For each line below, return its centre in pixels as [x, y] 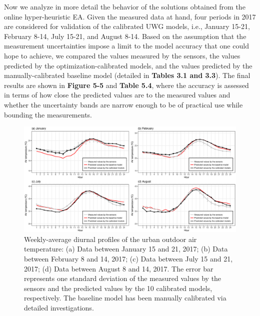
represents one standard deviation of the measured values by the [123, 278]
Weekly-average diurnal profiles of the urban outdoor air [110, 239]
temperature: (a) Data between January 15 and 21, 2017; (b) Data [126, 249]
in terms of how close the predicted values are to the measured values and [117, 95]
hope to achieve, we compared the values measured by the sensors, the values [122, 55]
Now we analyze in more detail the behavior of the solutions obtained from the [125, 6]
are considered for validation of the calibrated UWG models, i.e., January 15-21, [127, 26]
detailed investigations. [59, 308]
